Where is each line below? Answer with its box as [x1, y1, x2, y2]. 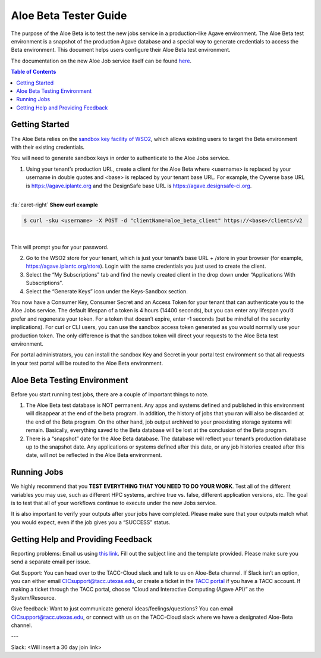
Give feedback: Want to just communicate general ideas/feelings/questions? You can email [11, 605, 234, 612]
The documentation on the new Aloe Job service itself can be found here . [11, 57, 192, 64]
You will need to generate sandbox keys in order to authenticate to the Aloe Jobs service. [11, 155, 230, 162]
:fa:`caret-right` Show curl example [11, 201, 98, 208]
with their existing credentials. [11, 143, 85, 151]
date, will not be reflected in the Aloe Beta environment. [26, 452, 162, 459]
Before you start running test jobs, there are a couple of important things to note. [11, 390, 209, 398]
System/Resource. [11, 594, 56, 601]
